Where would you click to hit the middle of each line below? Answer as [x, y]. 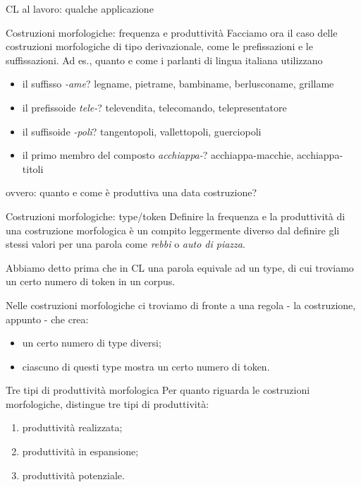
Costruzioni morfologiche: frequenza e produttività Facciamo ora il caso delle [172, 32]
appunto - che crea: [47, 319]
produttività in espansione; [80, 451]
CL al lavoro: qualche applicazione [80, 8]
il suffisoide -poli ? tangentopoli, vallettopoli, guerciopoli [142, 131]
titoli [33, 168]
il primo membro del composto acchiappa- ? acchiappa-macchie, [158, 155]
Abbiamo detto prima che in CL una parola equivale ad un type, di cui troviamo [180, 267]
